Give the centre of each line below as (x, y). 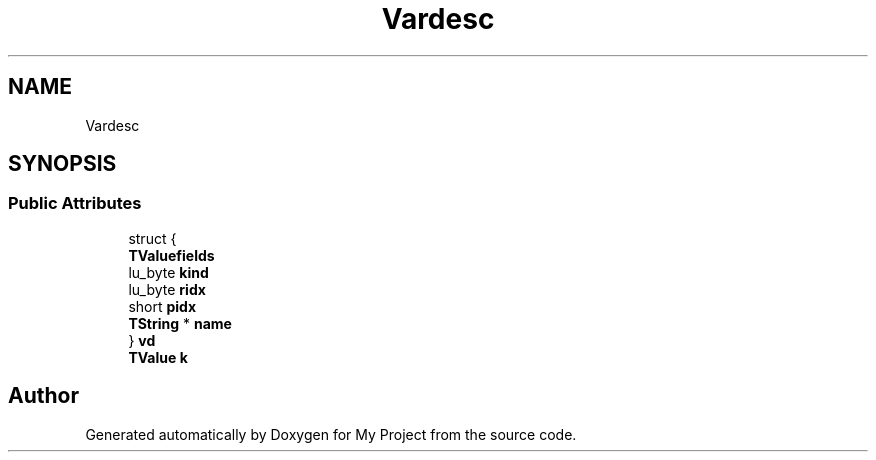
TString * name (180, 323)
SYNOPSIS (62, 164)
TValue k (158, 357)
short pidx (162, 306)
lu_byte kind (168, 272)
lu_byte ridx (167, 289)
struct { (152, 238)
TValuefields (171, 255)
